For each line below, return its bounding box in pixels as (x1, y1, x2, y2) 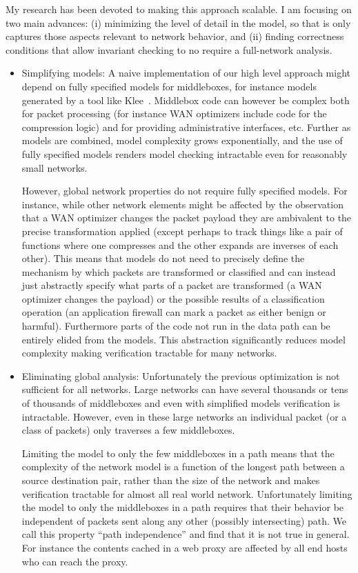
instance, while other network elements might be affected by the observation (21, 197, 344, 211)
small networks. (21, 160, 88, 174)
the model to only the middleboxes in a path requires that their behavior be (21, 500, 344, 514)
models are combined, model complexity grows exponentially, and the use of (21, 133, 343, 148)
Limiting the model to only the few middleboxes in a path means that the (21, 445, 335, 460)
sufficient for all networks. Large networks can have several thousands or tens (21, 382, 348, 396)
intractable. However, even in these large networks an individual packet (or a (21, 409, 347, 423)
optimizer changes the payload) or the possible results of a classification (21, 291, 325, 305)
